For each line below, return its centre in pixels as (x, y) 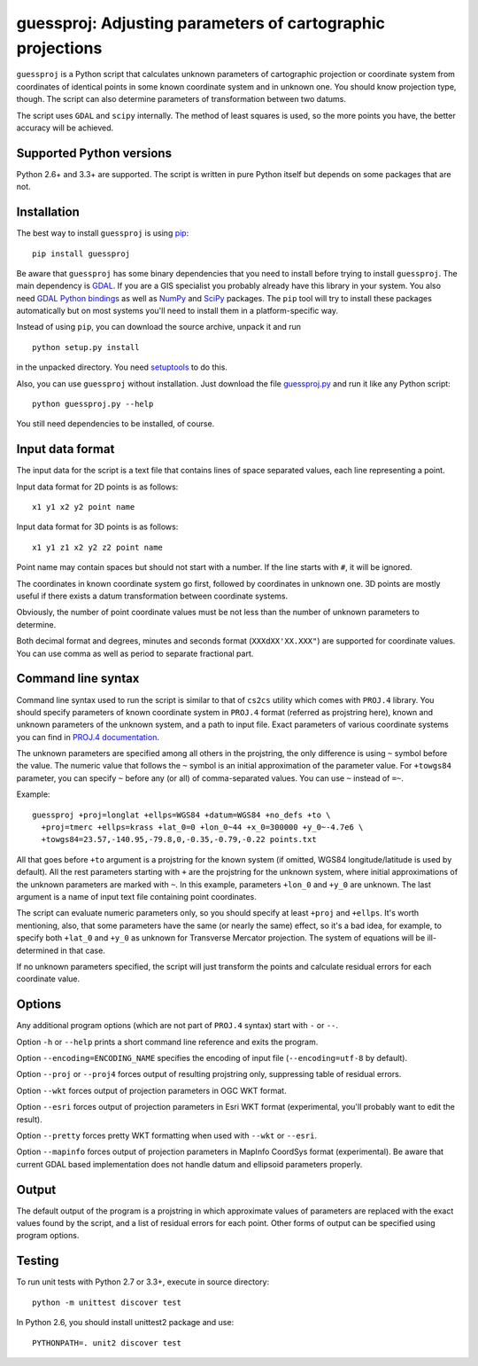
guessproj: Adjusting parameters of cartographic (200, 23)
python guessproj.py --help (93, 404)
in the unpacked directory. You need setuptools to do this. (122, 367)
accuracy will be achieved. (65, 128)
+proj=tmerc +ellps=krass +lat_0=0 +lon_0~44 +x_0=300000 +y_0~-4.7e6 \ (202, 827)
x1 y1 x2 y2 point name (84, 507)
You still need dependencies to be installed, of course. (116, 424)
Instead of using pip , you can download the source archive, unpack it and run (158, 327)
